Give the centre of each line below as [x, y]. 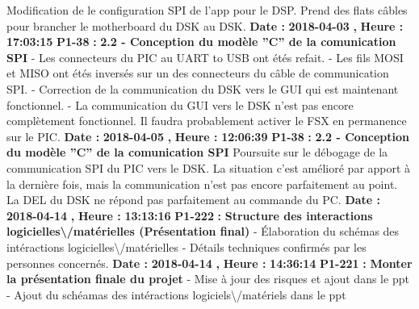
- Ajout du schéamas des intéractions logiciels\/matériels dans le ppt [176, 294]
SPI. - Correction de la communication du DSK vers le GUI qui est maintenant [203, 88]
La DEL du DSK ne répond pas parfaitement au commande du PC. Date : [194, 200]
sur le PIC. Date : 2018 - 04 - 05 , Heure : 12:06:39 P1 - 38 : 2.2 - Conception [208, 136]
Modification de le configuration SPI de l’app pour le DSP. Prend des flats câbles [207, 10]
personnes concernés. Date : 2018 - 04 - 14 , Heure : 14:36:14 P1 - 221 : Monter [209, 263]
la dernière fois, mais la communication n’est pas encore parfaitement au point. [202, 184]
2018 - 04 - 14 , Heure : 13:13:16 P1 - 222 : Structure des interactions [190, 215]
